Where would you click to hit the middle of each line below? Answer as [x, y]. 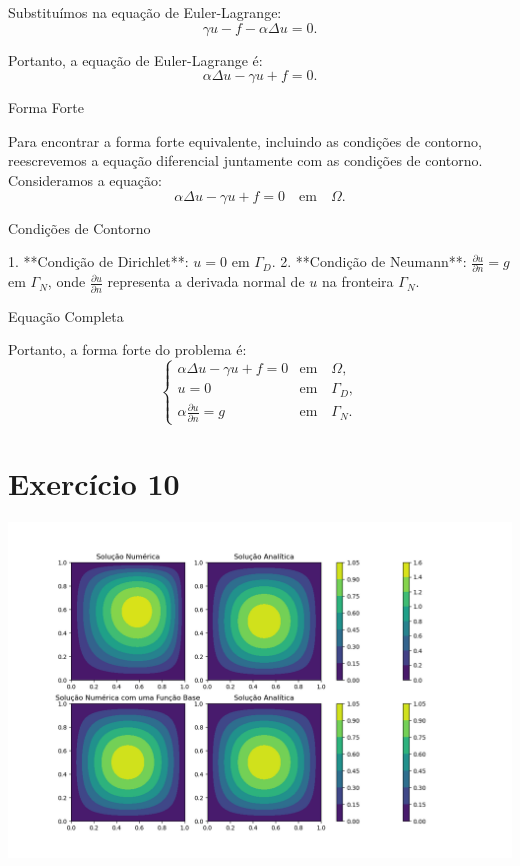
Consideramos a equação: [85, 179]
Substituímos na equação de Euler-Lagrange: [145, 12]
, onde [66, 281]
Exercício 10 [94, 483]
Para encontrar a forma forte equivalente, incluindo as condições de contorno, [245, 140]
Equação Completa [66, 315]
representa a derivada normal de [206, 281]
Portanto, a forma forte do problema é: [127, 349]
